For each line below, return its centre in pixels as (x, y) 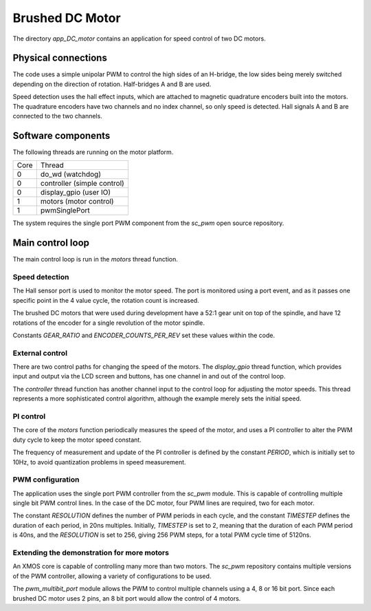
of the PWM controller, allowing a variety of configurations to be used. (112, 576)
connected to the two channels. (57, 116)
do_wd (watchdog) (70, 174)
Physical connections (60, 58)
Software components (61, 135)
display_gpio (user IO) (76, 193)
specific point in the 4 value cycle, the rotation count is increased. (106, 300)
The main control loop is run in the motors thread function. (95, 259)
